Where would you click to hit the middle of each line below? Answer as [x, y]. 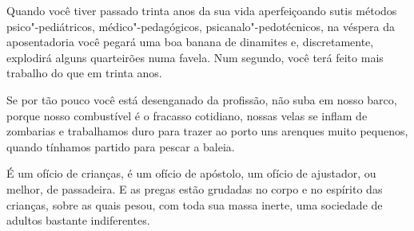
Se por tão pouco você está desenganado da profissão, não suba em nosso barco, [202, 99]
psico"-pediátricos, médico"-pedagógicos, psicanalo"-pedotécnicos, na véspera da [201, 26]
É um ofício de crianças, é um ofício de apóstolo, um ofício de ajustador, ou [191, 173]
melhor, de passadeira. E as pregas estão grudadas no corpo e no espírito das [195, 188]
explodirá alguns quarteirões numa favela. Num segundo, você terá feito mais [195, 57]
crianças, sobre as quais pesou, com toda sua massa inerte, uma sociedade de [195, 204]
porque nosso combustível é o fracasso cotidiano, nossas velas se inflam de [187, 115]
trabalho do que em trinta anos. [84, 73]
